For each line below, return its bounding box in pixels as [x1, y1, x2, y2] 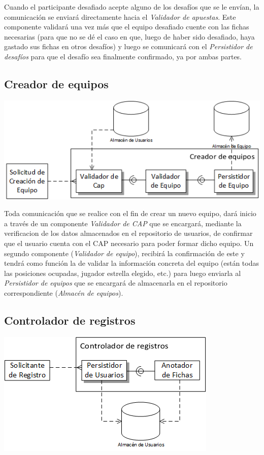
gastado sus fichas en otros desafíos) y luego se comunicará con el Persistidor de [4, 41, 253, 52]
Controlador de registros [4, 312, 136, 328]
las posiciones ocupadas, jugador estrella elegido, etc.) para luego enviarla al [4, 267, 241, 278]
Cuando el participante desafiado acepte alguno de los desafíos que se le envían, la [4, 2, 259, 12]
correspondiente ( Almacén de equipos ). [4, 287, 123, 298]
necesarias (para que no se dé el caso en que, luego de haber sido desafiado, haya [4, 31, 255, 42]
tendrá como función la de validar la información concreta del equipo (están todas [4, 258, 259, 268]
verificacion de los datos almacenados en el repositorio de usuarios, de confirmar [4, 228, 253, 238]
